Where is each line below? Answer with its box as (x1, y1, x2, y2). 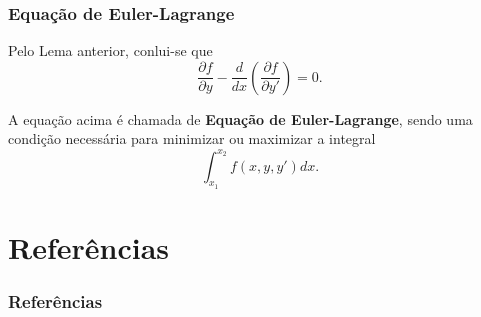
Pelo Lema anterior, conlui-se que (8, 40, 213, 61)
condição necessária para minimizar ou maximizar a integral (8, 128, 376, 149)
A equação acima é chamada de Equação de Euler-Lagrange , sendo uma (8, 108, 473, 129)
